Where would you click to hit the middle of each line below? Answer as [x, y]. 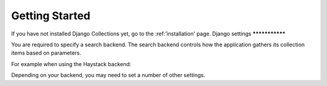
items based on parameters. [46, 53]
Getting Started [51, 16]
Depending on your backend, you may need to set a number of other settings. [108, 75]
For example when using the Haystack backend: [71, 64]
